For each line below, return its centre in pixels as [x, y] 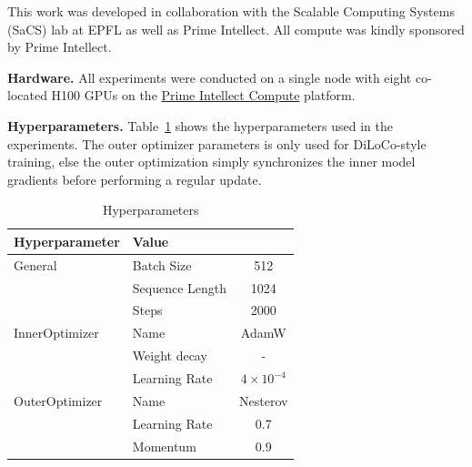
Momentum [164, 446]
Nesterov [264, 400]
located [27, 95]
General [35, 264]
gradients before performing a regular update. [135, 179]
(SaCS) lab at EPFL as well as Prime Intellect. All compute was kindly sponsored [236, 29]
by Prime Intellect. [60, 47]
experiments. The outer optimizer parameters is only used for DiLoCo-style [217, 143]
